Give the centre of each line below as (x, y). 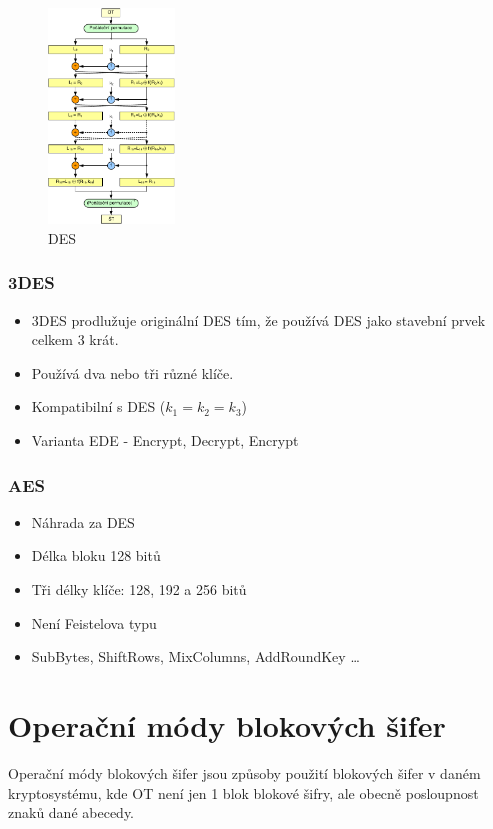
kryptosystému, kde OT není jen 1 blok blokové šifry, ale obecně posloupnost (243, 792)
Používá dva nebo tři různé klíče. (132, 372)
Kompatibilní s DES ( (98, 406)
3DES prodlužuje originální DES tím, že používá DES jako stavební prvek (258, 319)
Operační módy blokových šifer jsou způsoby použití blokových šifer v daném (244, 772)
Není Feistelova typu (94, 622)
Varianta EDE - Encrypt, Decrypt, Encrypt (165, 440)
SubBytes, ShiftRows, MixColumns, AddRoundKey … (195, 656)
